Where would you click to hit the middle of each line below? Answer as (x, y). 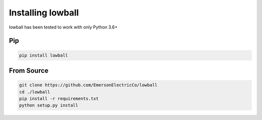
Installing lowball (44, 13)
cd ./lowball (35, 92)
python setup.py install (49, 105)
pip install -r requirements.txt (59, 98)
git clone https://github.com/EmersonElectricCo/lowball (88, 85)
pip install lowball (43, 55)
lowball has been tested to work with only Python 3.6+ (63, 27)
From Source (29, 70)
